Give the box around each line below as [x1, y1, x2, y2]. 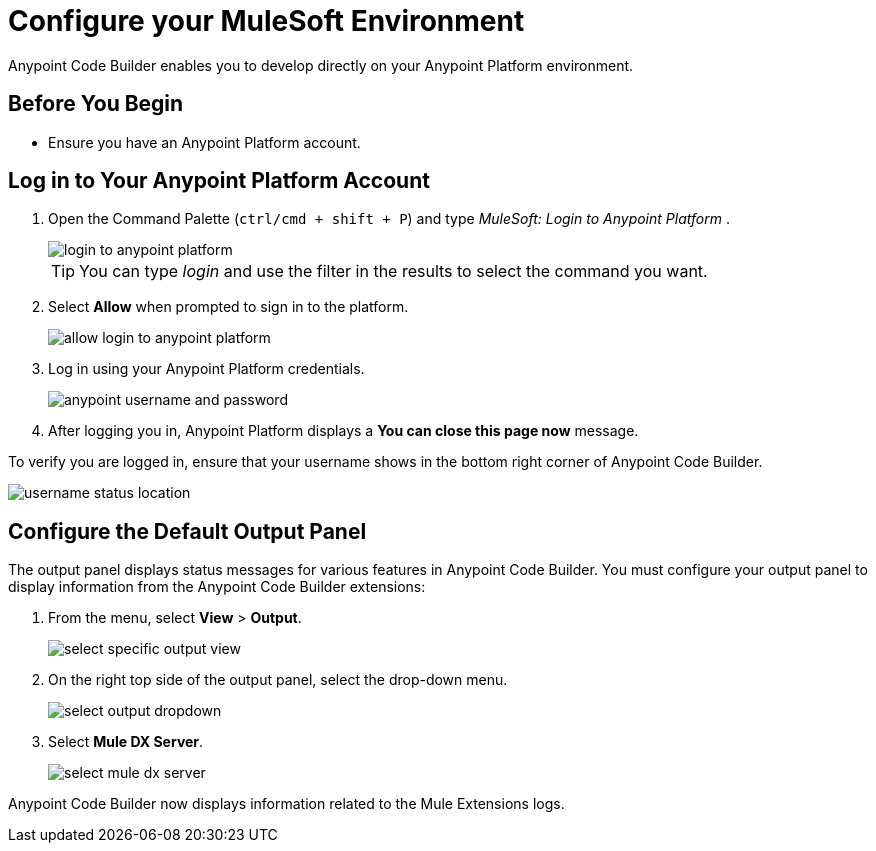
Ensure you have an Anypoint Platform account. [48, 133, 361, 151]
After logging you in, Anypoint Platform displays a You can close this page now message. [48, 422, 639, 440]
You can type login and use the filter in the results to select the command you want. [79, 261, 708, 282]
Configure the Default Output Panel [8, 518, 367, 544]
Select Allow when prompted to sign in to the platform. [48, 298, 409, 316]
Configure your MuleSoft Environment [8, 4, 525, 38]
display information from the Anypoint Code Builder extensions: [8, 578, 426, 596]
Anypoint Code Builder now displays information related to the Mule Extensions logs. [8, 795, 565, 813]
